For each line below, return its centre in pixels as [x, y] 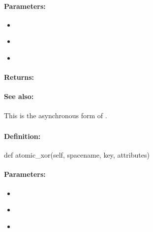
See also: [19, 96]
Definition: [22, 136]
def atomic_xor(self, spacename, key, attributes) [77, 155]
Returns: [19, 77]
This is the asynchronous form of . [56, 115]
